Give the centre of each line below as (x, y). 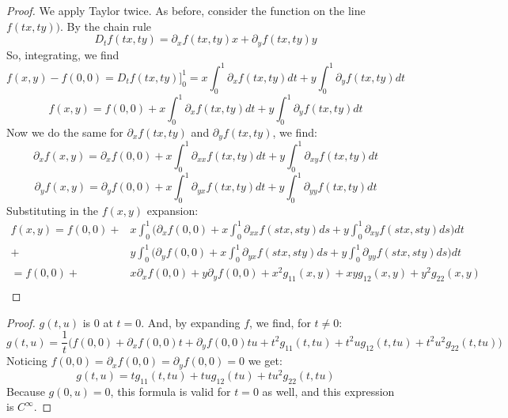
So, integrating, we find (63, 54)
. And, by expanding (191, 322)
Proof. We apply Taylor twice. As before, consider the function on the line (186, 10)
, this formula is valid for (171, 391)
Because (26, 391)
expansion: (172, 210)
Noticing (27, 361)
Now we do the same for (65, 132)
